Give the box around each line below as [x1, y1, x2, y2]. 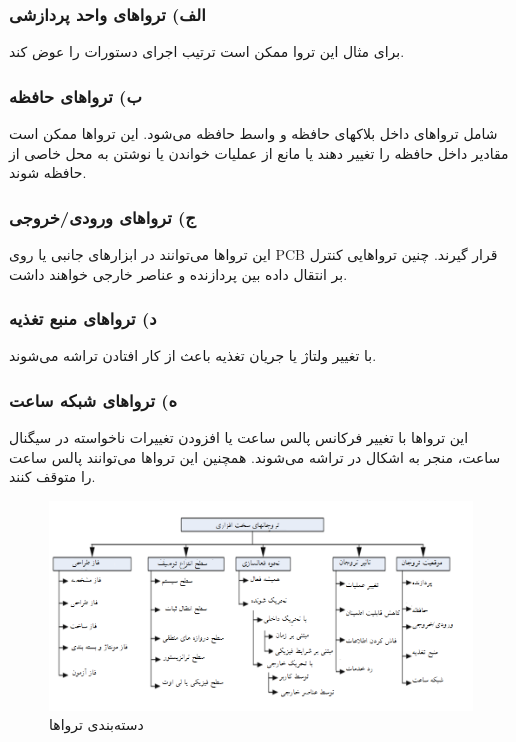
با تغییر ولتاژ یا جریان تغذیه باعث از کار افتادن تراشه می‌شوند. [9, 345, 377, 366]
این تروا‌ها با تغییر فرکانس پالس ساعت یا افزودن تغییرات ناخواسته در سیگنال [9, 427, 469, 448]
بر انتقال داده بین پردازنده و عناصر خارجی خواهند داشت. [9, 263, 348, 284]
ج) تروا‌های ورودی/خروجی [9, 204, 196, 229]
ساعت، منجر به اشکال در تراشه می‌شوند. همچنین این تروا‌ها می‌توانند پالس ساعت [9, 446, 501, 467]
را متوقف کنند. [9, 466, 96, 487]
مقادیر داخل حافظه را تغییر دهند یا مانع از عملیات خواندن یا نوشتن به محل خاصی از [9, 142, 509, 163]
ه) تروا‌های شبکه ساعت [9, 387, 178, 412]
